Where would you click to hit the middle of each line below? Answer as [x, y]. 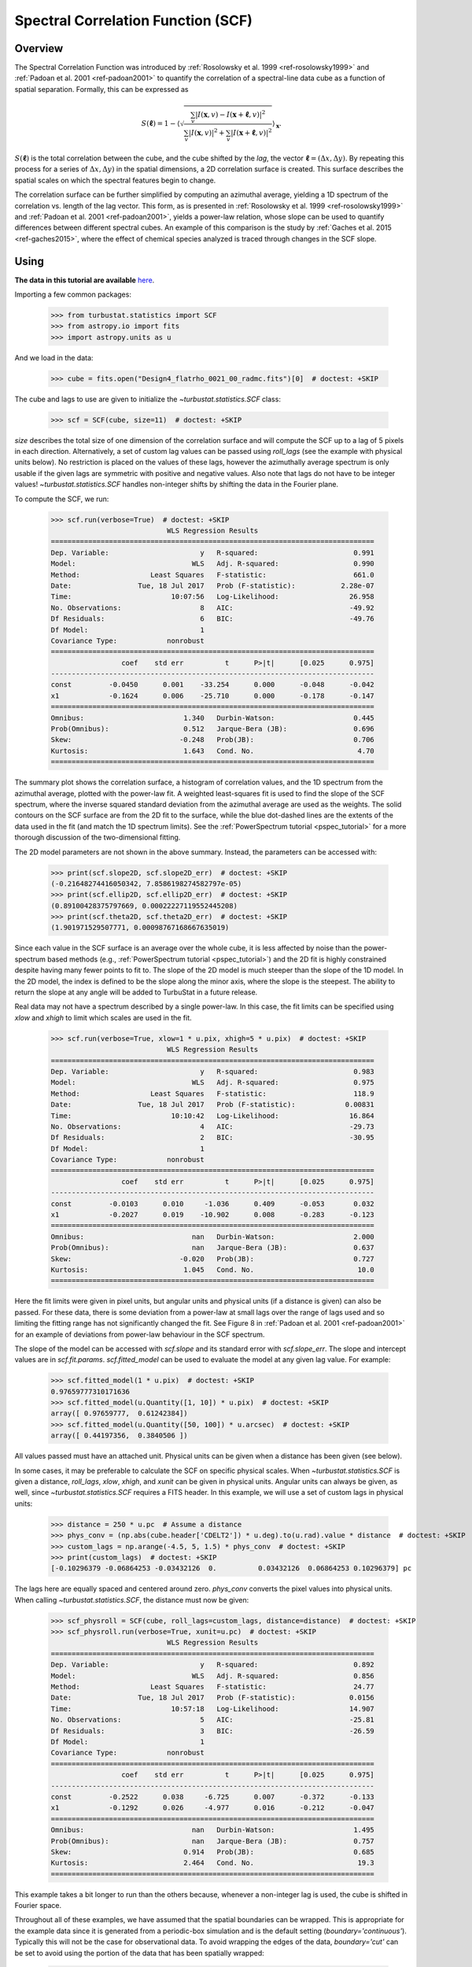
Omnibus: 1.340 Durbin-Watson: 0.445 [213, 718]
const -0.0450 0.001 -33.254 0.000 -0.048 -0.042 [213, 685]
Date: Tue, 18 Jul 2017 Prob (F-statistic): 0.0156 [213, 1698]
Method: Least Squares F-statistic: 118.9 [213, 1093]
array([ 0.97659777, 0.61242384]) [119, 1413]
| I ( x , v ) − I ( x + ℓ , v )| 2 [230, 114]
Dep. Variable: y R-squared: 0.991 [213, 552]
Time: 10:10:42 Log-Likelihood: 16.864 [213, 1116]
